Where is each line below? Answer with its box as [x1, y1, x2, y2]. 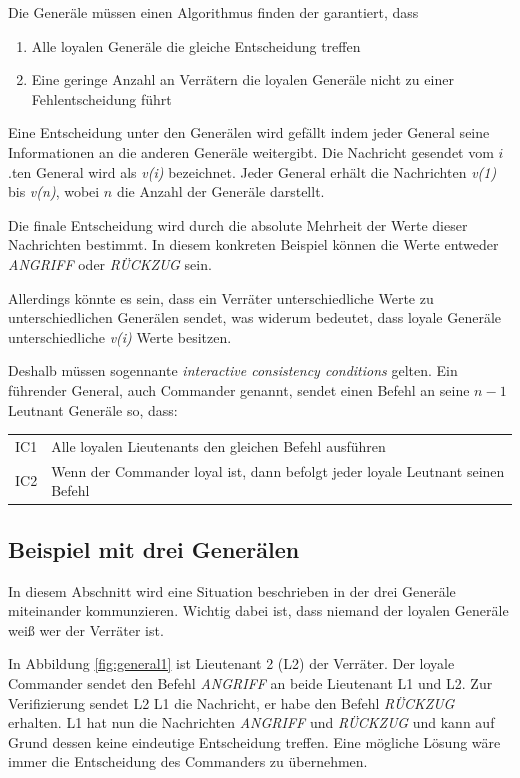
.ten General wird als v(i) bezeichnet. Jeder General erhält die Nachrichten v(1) [8, 161, 497, 182]
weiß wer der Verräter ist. [8, 619, 164, 640]
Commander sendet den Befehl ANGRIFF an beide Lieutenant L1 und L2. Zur [8, 672, 493, 693]
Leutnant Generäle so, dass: [8, 399, 178, 420]
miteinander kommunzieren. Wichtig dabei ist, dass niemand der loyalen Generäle [8, 600, 509, 621]
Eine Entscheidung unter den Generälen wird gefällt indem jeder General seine [8, 122, 490, 143]
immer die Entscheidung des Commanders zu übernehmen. [8, 751, 368, 772]
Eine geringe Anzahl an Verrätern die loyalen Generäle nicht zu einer [31, 69, 454, 90]
